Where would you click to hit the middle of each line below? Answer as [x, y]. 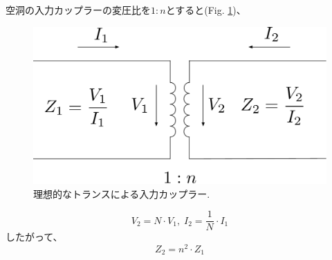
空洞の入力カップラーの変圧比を [78, 10]
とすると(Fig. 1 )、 [206, 10]
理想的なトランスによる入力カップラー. [122, 193]
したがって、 [34, 237]
